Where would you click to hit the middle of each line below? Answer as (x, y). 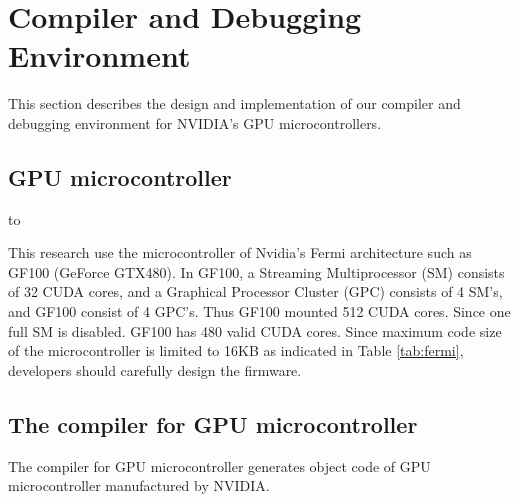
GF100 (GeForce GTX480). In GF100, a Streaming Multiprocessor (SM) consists (256, 271)
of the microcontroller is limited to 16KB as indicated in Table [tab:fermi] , (236, 350)
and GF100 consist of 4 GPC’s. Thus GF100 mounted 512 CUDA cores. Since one (259, 311)
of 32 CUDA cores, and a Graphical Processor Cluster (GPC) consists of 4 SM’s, (255, 291)
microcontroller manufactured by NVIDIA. (139, 485)
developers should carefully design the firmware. (155, 369)
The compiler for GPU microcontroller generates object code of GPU (219, 465)
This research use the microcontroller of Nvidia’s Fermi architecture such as (240, 252)
